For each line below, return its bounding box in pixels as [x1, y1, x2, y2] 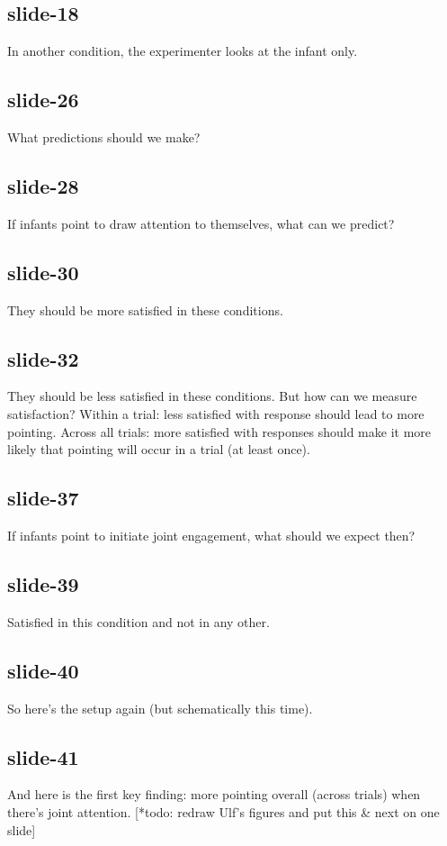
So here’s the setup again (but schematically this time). [7, 698, 313, 717]
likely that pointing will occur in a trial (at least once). [7, 440, 310, 459]
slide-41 [7, 742, 79, 770]
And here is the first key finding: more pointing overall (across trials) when [7, 785, 421, 804]
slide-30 [7, 258, 79, 286]
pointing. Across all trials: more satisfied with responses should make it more [7, 422, 432, 441]
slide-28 [7, 171, 79, 199]
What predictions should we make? [7, 128, 201, 146]
